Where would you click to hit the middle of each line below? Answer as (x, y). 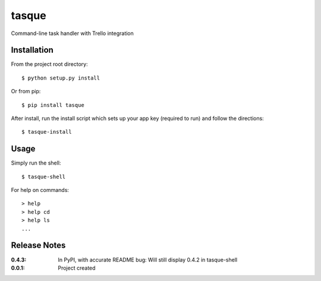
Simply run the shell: (36, 163)
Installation (32, 50)
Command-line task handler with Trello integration (72, 33)
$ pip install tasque (53, 105)
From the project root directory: (50, 64)
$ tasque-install (47, 132)
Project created (77, 268)
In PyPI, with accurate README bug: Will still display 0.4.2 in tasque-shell (148, 260)
